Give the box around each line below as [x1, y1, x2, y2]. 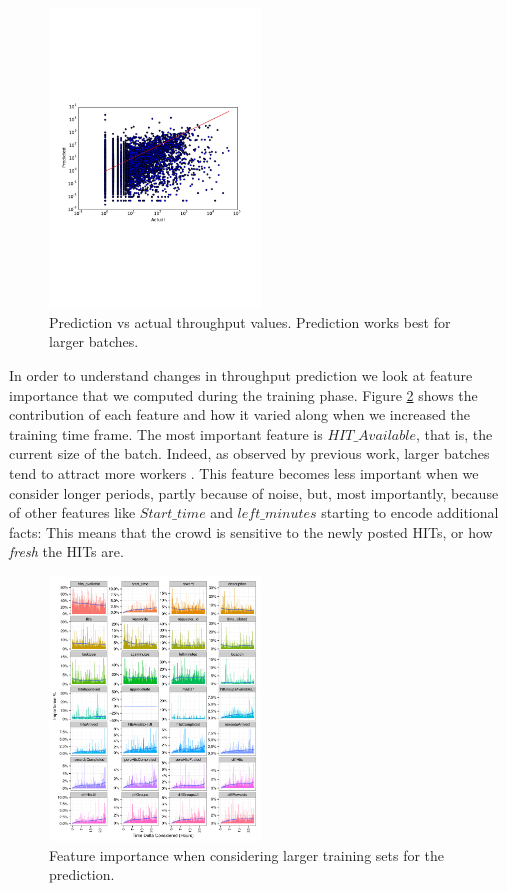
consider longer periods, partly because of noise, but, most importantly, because [9, 482, 499, 503]
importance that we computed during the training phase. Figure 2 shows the [9, 384, 478, 405]
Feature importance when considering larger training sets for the [49, 844, 445, 865]
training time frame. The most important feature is [9, 423, 323, 444]
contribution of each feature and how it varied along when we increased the [9, 404, 471, 425]
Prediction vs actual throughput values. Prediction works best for [49, 311, 451, 332]
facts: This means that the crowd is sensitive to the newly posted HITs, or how [9, 521, 493, 542]
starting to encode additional [321, 502, 499, 523]
